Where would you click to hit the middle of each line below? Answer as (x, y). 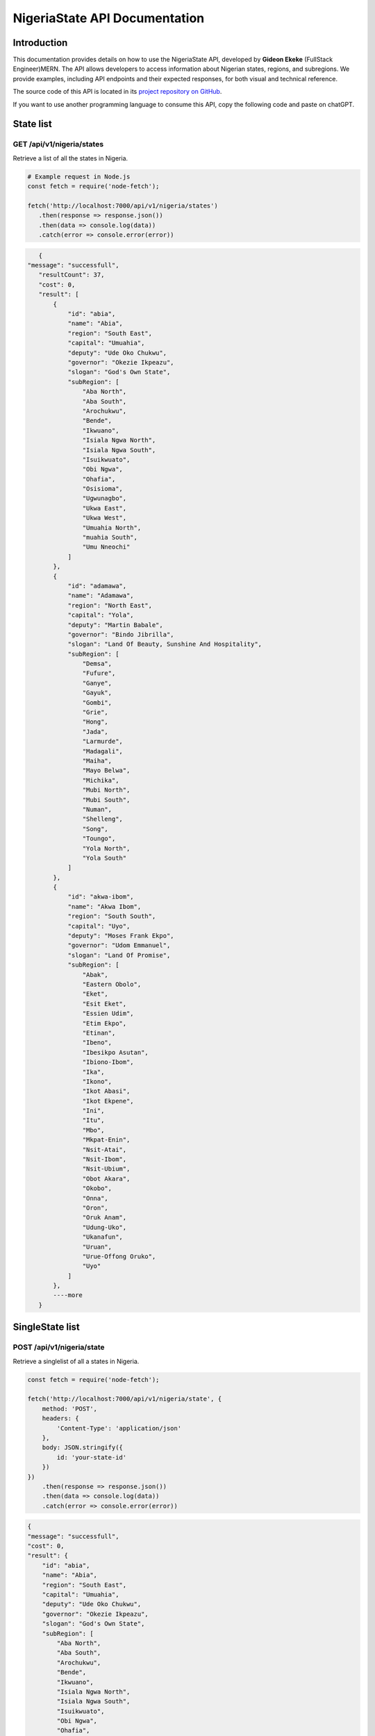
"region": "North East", (110, 605)
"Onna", (95, 1198)
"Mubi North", (106, 790)
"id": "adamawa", (97, 586)
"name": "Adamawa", (101, 596)
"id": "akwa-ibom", (101, 897)
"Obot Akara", (106, 1178)
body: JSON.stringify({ (82, 1447)
